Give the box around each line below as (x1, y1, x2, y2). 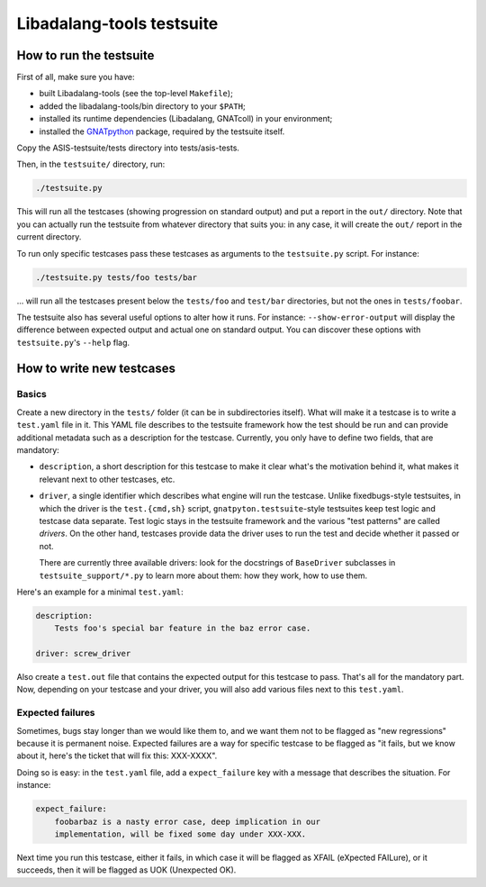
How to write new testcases (16, 360, 175, 376)
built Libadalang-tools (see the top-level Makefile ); (39, 88, 233, 99)
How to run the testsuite (16, 48, 155, 63)
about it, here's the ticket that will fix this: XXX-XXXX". (16, 750, 218, 761)
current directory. (16, 231, 82, 242)
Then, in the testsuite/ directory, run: (16, 158, 166, 170)
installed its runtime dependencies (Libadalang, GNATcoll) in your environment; (39, 113, 333, 124)
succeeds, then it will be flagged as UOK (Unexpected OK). (16, 864, 237, 875)
